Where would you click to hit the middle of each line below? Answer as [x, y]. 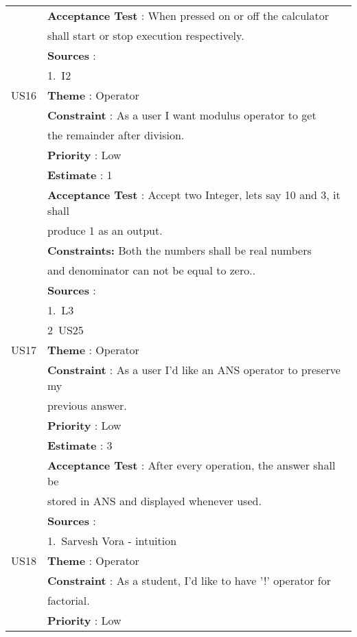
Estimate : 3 [80, 445]
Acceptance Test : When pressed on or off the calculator [188, 15]
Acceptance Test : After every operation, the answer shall [191, 465]
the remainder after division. [116, 135]
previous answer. [87, 405]
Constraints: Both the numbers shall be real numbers [179, 250]
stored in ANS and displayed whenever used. [154, 501]
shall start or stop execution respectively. [146, 35]
